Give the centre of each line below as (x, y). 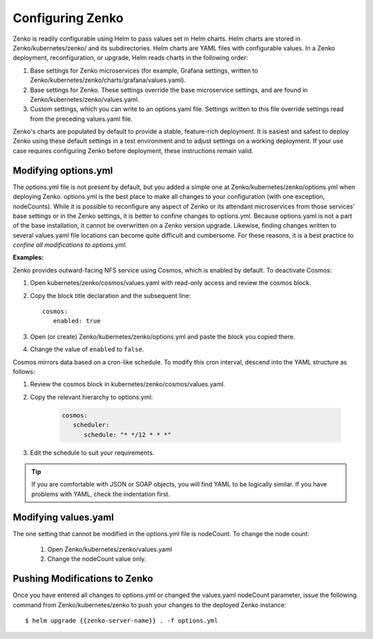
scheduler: (91, 425)
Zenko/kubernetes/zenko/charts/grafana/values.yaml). (108, 80)
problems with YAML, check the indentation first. (101, 494)
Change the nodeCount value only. (97, 559)
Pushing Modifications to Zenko (83, 579)
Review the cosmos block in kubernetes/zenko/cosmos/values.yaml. (128, 384)
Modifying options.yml (63, 170)
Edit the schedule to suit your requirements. (92, 453)
